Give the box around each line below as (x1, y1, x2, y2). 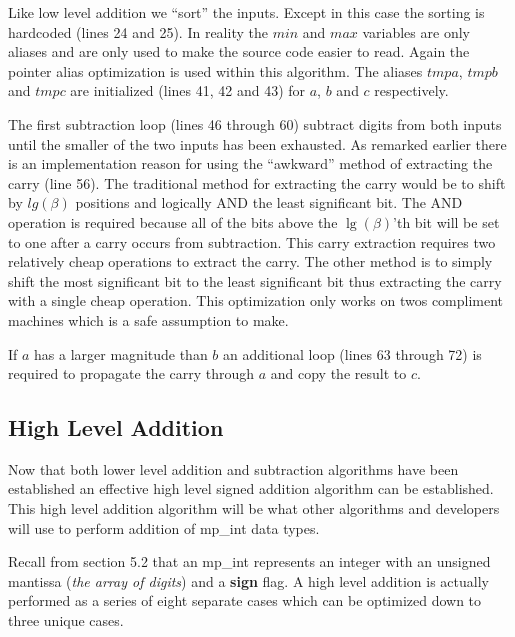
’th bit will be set (393, 211, 500, 232)
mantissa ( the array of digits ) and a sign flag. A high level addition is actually (8, 570, 489, 591)
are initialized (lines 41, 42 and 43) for (70, 80, 306, 101)
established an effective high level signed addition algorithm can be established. (8, 478, 494, 499)
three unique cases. (8, 610, 124, 631)
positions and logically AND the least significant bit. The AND (75, 192, 463, 213)
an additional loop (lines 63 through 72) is (223, 343, 482, 364)
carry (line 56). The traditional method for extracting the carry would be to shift (8, 172, 506, 193)
